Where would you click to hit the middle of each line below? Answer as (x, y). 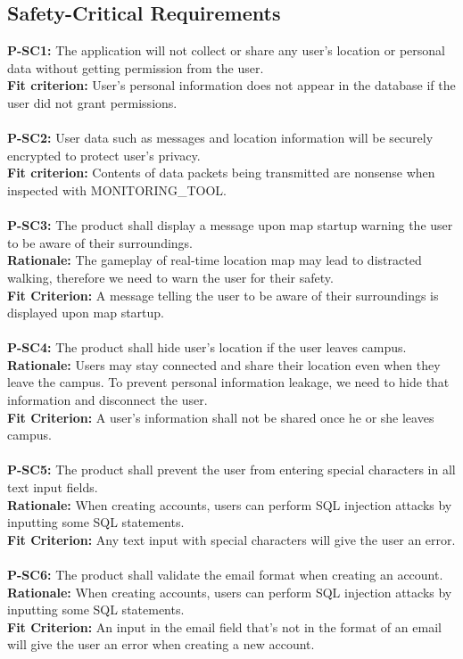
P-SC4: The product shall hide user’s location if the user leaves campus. (207, 347)
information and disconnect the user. (107, 400)
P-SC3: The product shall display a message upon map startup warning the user (230, 225)
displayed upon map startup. (86, 313)
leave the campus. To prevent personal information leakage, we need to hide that (228, 382)
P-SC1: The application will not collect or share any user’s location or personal (226, 50)
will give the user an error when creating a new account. (161, 644)
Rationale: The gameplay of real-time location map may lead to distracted (215, 260)
